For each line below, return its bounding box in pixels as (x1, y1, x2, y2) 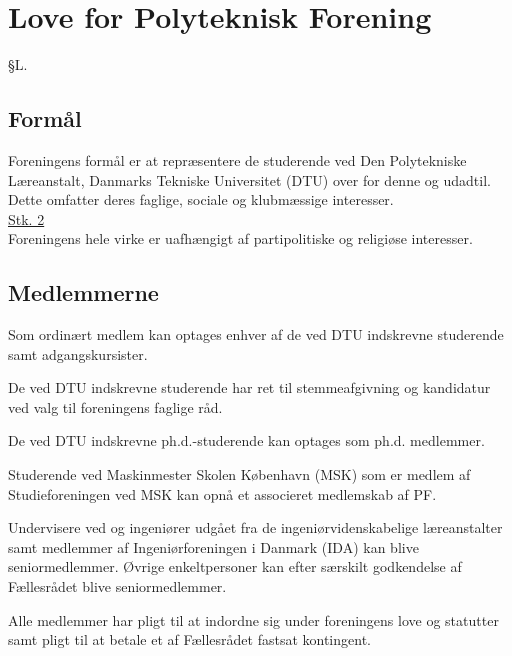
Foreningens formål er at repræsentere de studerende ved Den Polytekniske (8, 149, 467, 170)
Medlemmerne (8, 277, 159, 308)
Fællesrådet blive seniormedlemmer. (8, 576, 227, 597)
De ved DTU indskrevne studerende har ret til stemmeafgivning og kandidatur (8, 377, 491, 398)
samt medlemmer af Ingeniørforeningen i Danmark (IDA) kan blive (8, 536, 419, 557)
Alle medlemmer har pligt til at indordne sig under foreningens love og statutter (8, 609, 499, 630)
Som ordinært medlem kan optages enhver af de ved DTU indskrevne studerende (8, 324, 504, 345)
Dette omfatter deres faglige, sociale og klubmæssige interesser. (8, 189, 394, 210)
